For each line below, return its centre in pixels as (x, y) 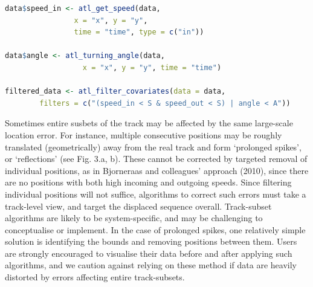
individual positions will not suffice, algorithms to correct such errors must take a (156, 194)
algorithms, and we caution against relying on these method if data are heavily (151, 265)
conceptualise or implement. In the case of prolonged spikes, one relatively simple (155, 229)
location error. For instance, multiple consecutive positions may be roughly (144, 134)
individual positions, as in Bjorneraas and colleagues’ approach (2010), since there (157, 170)
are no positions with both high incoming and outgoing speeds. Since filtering (148, 182)
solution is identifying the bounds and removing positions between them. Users (151, 241)
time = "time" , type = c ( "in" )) (139, 32)
